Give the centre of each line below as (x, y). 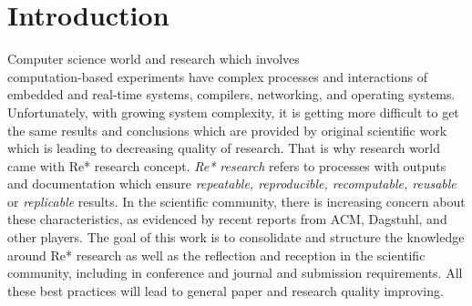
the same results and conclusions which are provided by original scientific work (227, 130)
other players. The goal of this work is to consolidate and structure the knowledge (236, 237)
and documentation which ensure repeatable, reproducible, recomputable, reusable (232, 184)
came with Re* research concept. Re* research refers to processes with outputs (227, 165)
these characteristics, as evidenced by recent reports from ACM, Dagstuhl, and (227, 219)
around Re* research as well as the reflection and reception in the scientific (216, 255)
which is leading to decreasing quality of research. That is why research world (224, 148)
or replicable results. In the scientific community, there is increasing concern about (236, 201)
